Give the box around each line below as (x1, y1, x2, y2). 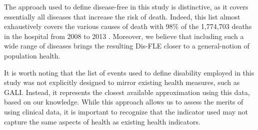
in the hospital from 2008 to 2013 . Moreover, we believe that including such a (4, 30, 244, 41)
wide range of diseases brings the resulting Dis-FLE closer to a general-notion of (4, 40, 249, 51)
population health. (4, 50, 60, 60)
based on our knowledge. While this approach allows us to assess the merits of (4, 96, 243, 107)
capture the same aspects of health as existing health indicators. (4, 116, 200, 126)
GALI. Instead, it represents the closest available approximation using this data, (4, 86, 250, 97)
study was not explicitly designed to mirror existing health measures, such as (4, 77, 240, 87)
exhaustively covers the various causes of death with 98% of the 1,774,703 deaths (4, 21, 252, 31)
